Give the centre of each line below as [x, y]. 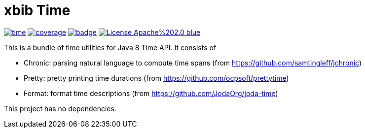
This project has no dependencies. [60, 108]
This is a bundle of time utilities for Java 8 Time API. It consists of [110, 47]
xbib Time [37, 10]
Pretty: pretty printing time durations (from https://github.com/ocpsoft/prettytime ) [156, 78]
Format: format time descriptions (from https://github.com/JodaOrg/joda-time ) [151, 93]
